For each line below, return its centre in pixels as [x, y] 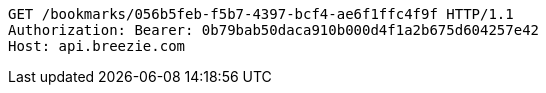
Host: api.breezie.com [97, 46]
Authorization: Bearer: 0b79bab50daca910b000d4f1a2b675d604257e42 [274, 30]
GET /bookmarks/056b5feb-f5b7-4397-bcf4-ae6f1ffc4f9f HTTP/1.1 [261, 14]
